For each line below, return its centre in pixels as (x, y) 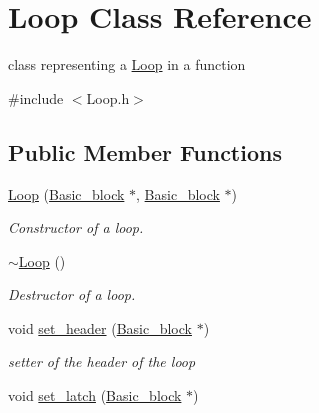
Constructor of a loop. (76, 227)
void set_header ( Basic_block (100, 327)
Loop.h (108, 97)
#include (36, 97)
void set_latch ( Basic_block (95, 395)
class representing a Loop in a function (127, 64)
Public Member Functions (145, 151)
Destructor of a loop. (72, 294)
